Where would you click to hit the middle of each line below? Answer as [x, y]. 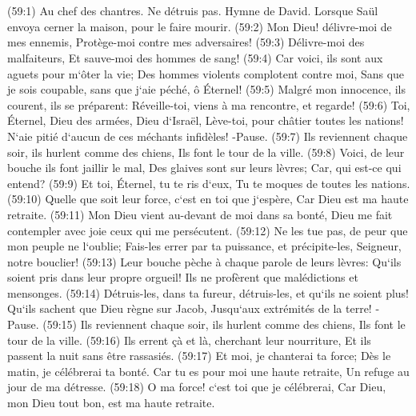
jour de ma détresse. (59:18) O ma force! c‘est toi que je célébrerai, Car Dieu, [197, 387]
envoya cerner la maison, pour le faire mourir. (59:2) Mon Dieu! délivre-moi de [200, 26]
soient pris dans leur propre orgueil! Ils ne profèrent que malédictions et [183, 277]
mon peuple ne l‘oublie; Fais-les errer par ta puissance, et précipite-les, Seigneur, [204, 246]
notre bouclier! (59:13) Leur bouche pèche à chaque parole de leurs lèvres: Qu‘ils [204, 261]
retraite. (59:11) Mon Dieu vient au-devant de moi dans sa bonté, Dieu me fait [200, 214]
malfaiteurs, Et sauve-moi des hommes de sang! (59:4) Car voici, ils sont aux [195, 57]
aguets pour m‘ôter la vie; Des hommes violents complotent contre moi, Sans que [206, 73]
